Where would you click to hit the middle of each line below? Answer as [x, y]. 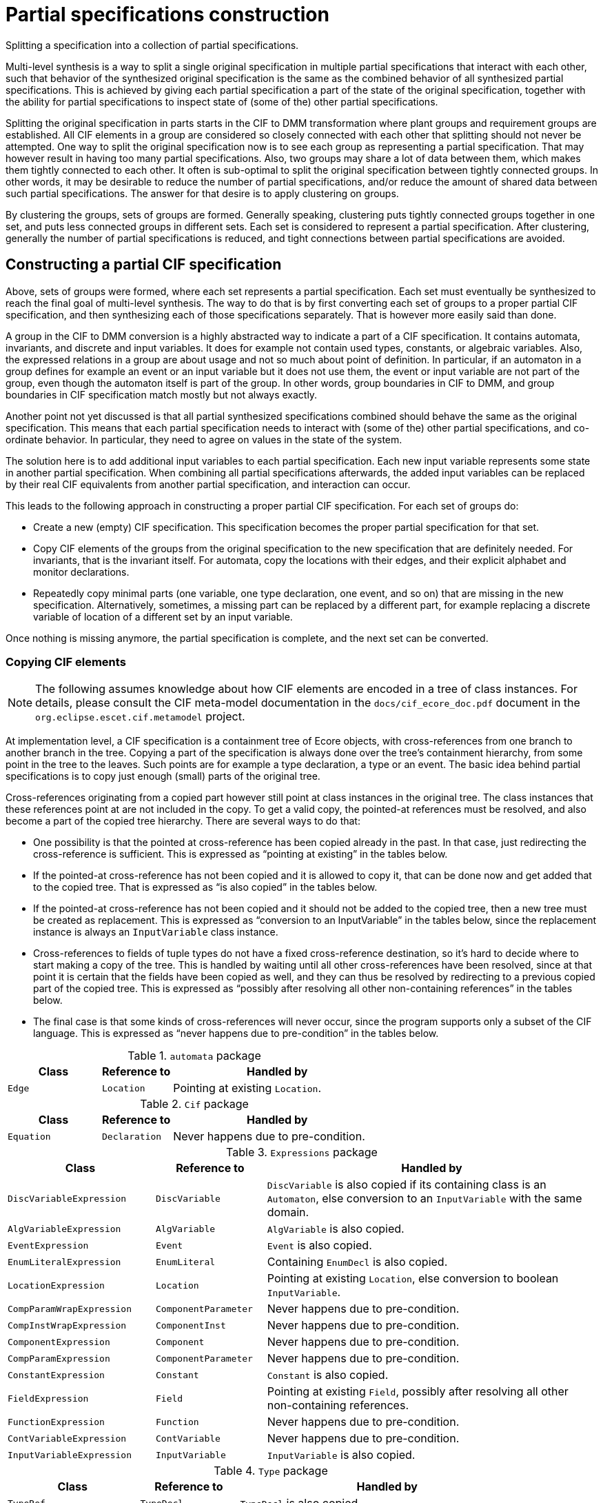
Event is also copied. [319, 1245]
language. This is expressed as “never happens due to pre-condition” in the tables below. [236, 1033]
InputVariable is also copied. [341, 1455]
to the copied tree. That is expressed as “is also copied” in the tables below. [205, 887]
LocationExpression [56, 1285]
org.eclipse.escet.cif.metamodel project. [140, 717]
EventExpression [48, 1245]
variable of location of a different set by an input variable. [163, 616]
